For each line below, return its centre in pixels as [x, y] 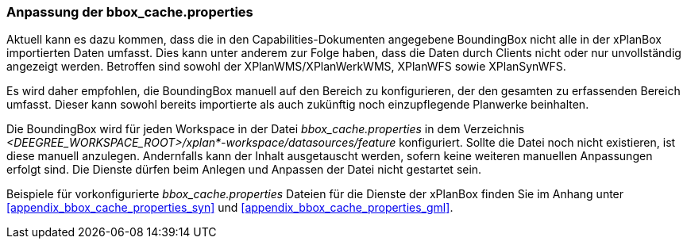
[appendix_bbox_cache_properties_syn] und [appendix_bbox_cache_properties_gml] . [230, 208]
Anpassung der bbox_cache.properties [130, 12]
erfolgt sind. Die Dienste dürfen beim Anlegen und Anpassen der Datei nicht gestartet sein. [244, 170]
